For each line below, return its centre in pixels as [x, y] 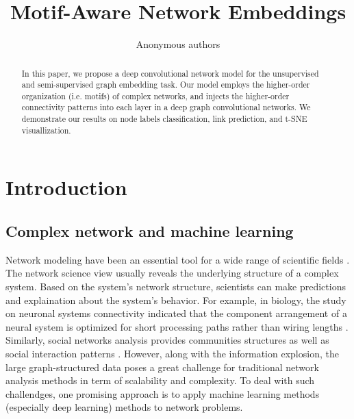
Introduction [66, 187]
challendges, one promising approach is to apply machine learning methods [163, 393]
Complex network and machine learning [150, 231]
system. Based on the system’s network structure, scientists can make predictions [176, 287]
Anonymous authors [178, 44]
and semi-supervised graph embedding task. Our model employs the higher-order [166, 85]
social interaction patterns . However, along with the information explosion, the [172, 353]
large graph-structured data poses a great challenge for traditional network [162, 367]
